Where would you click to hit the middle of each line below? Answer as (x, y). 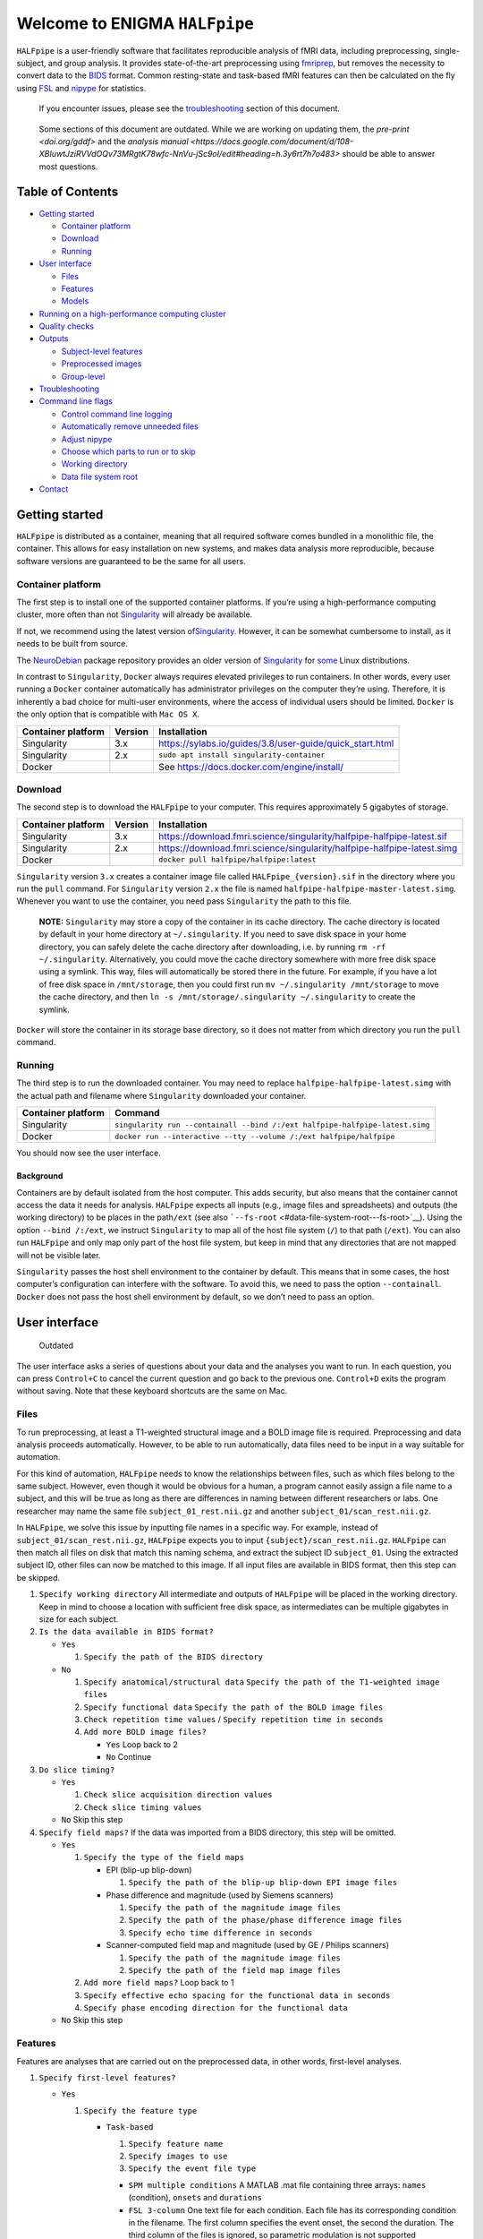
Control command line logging (117, 414)
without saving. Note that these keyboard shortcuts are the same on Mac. (152, 1391)
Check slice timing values (143, 1807)
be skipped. (38, 1577)
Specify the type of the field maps (164, 1857)
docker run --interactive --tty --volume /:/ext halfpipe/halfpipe (255, 1136)
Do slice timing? (77, 1770)
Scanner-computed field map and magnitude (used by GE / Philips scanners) (247, 1945)
